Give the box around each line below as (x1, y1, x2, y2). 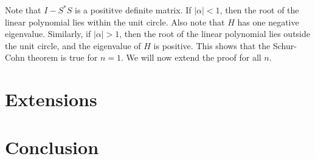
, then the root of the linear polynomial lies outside (119, 27, 311, 40)
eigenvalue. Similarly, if (5, 27, 91, 40)
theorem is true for (27, 51, 98, 64)
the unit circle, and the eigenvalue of (5, 39, 141, 52)
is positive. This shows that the (153, 39, 271, 52)
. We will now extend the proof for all (120, 51, 261, 64)
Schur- (272, 39, 297, 52)
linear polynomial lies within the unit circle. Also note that (5, 15, 225, 28)
